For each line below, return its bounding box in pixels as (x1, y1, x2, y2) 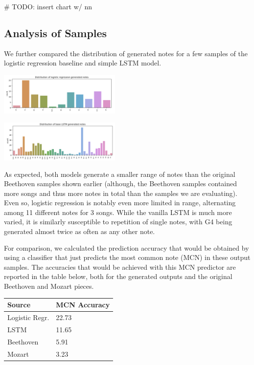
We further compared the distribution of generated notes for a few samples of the (4, 48, 248, 58)
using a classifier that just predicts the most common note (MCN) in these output (4, 252, 251, 262)
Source (7, 300, 31, 310)
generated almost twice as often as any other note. (4, 226, 155, 236)
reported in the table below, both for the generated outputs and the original (4, 271, 232, 281)
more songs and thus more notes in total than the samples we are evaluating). (4, 188, 237, 198)
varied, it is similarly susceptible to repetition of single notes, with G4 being (4, 216, 232, 227)
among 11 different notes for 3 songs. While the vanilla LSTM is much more (4, 207, 232, 217)
